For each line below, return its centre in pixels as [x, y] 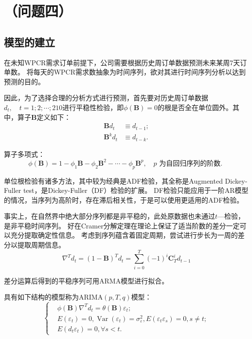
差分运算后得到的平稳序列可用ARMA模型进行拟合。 [86, 280]
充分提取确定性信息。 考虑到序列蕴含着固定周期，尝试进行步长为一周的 [124, 235]
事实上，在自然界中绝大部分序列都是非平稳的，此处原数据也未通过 [109, 216]
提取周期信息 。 [41, 245]
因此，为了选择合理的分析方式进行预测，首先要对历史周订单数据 [106, 98]
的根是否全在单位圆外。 [195, 107]
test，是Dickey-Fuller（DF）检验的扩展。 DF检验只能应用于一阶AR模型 [136, 190]
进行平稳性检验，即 [93, 107]
